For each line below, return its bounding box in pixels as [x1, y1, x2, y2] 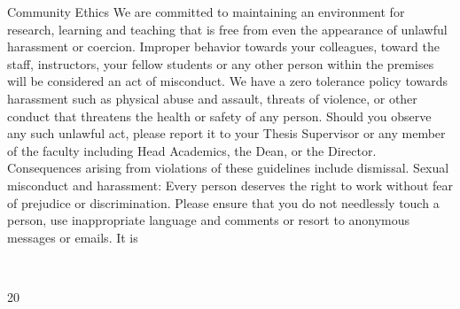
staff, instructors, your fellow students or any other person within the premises [7, 54, 434, 73]
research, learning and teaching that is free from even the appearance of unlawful [7, 19, 448, 38]
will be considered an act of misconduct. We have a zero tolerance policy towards [7, 72, 448, 90]
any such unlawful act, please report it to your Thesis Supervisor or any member [7, 124, 446, 143]
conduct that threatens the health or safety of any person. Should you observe [7, 106, 432, 125]
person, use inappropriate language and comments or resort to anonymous [7, 211, 410, 229]
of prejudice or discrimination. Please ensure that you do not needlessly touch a [7, 193, 440, 212]
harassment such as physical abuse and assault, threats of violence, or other [7, 89, 417, 107]
